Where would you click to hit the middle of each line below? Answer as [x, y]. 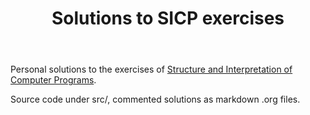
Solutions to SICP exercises [168, 18]
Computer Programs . [53, 80]
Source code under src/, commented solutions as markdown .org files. [155, 99]
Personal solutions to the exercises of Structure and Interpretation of [151, 69]
